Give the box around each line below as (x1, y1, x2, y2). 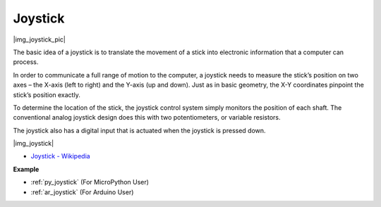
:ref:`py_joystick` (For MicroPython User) (30, 178, 150, 187)
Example (13, 165, 40, 173)
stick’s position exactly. (13, 90, 80, 99)
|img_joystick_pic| (13, 35, 66, 44)
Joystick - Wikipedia (30, 152, 91, 161)
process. (13, 58, 39, 66)
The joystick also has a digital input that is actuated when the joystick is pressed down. (13, 126, 266, 134)
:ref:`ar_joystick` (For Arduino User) (30, 187, 134, 196)
